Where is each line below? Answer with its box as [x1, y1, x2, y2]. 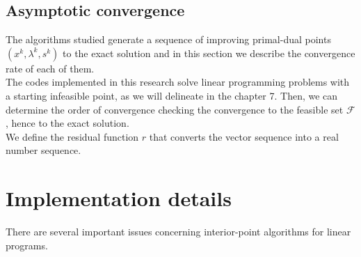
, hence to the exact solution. [6, 116, 129, 130]
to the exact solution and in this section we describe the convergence [63, 45, 355, 60]
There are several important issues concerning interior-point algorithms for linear [6, 224, 351, 239]
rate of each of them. [6, 61, 95, 75]
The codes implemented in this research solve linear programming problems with [6, 75, 350, 89]
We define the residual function [6, 129, 139, 143]
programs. [6, 237, 48, 252]
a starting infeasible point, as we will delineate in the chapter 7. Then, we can [6, 88, 338, 102]
